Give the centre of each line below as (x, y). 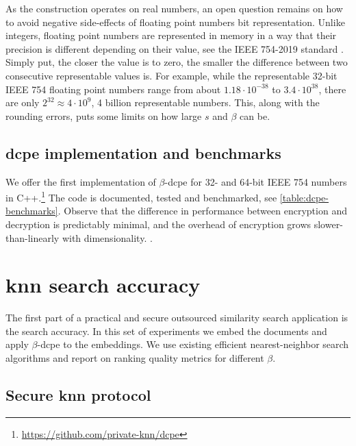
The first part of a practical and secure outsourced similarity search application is (177, 318)
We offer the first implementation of (81, 181)
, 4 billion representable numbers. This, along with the (205, 102)
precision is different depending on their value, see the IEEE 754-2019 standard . (175, 48)
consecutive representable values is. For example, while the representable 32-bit (171, 75)
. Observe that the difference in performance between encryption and (202, 211)
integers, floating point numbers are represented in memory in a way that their (171, 35)
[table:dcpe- (304, 197)
